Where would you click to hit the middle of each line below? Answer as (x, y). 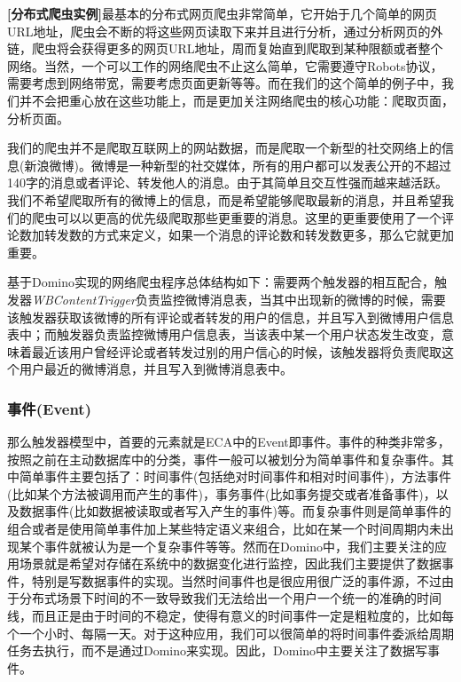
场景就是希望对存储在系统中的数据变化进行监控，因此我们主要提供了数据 (230, 563)
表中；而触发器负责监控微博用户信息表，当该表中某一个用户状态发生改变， (224, 334)
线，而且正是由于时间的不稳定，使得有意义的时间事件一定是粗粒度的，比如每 (230, 616)
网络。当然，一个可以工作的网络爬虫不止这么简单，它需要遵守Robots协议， (225, 65)
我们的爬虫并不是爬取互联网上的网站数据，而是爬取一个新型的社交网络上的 (224, 148)
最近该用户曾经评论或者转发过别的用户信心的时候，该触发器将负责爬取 (236, 351)
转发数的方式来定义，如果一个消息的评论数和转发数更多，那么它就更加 (249, 235)
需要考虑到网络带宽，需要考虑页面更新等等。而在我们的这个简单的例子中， (224, 83)
